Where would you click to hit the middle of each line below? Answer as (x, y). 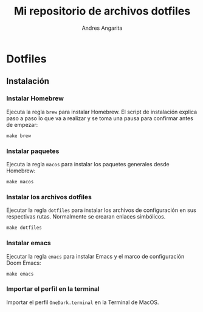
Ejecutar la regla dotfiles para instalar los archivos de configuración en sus (101, 210)
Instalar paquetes (33, 151)
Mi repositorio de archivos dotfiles (102, 11)
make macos (20, 181)
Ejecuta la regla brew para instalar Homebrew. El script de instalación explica (102, 112)
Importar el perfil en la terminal (53, 289)
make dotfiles (24, 228)
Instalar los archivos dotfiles (49, 197)
